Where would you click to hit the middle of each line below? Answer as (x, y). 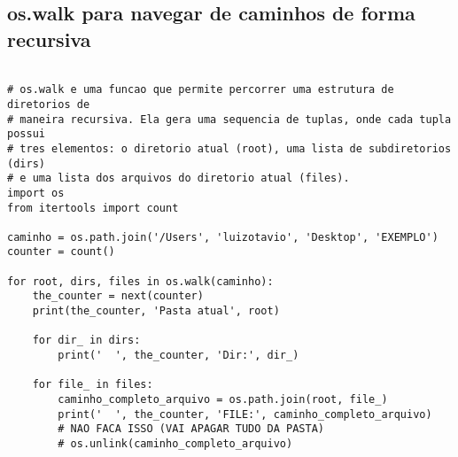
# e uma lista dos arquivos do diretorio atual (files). (179, 178)
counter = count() (61, 252)
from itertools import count (93, 208)
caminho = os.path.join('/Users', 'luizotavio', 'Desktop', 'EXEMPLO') (223, 237)
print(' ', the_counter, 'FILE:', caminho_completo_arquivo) (245, 414)
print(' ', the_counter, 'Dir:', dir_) (179, 356)
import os (36, 193)
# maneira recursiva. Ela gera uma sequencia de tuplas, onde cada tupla (229, 119)
